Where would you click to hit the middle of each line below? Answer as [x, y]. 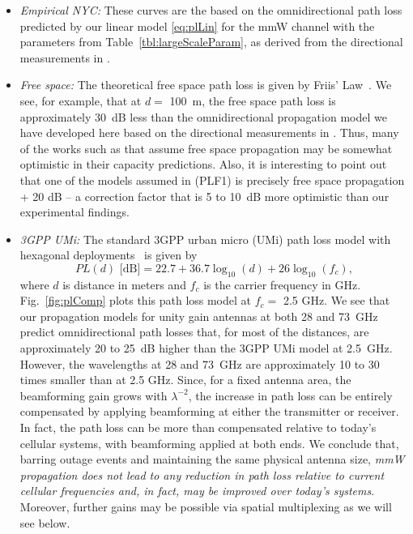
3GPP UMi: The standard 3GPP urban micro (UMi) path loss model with [205, 239]
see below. [45, 522]
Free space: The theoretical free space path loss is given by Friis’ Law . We [206, 85]
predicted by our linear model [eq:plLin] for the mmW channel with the [197, 26]
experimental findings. [75, 212]
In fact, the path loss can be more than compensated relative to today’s [198, 427]
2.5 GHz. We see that [336, 300]
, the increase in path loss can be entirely [290, 395]
